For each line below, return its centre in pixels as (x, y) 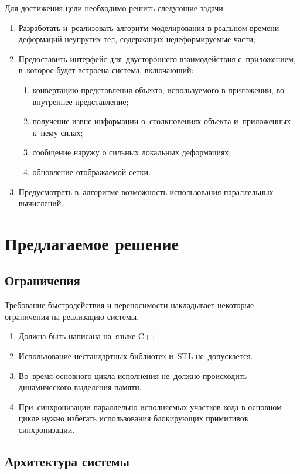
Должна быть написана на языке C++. (89, 336)
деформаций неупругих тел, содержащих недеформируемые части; (137, 39)
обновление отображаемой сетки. (91, 171)
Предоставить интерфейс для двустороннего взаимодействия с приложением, (157, 58)
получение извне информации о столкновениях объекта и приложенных (162, 121)
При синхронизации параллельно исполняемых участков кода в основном (150, 406)
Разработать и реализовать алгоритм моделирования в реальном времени (149, 27)
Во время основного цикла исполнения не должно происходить (133, 375)
